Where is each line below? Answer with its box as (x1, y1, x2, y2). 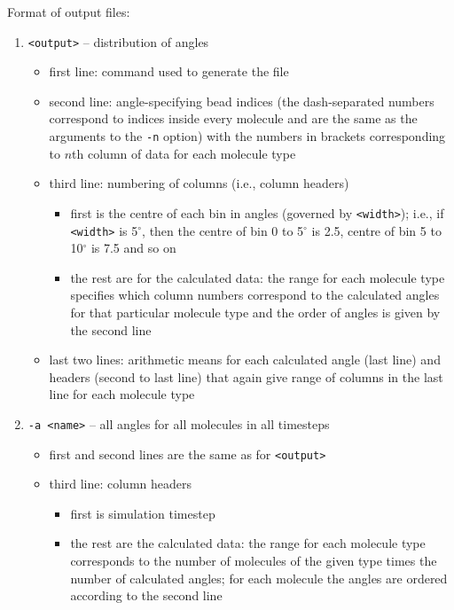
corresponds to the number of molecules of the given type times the (70, 551, 437, 570)
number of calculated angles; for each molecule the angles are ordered (70, 568, 448, 587)
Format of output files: (7, 3, 130, 20)
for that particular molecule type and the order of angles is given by (70, 302, 441, 321)
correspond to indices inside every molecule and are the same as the (49, 109, 418, 128)
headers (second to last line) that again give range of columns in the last (49, 367, 443, 386)
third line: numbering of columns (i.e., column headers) (49, 174, 349, 192)
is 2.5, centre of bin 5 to (311, 221, 442, 239)
